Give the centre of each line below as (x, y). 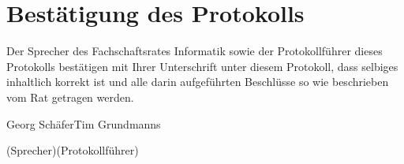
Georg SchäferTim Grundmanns (84, 123)
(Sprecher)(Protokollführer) (73, 150)
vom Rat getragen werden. (70, 97)
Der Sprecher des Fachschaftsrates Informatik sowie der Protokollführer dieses (195, 51)
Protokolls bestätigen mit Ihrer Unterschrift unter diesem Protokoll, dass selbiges (202, 66)
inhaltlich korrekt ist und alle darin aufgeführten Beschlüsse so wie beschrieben (198, 82)
